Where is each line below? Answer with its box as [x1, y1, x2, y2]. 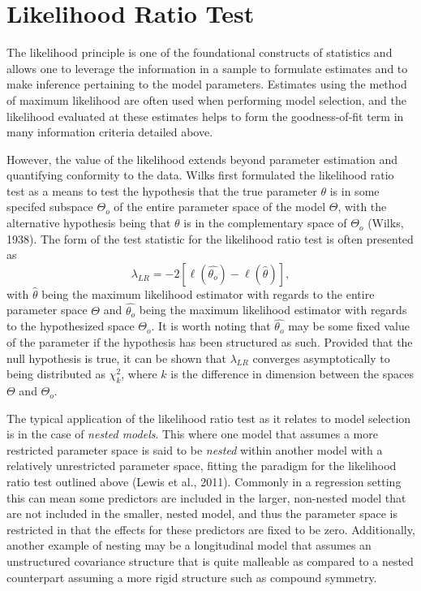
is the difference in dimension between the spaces [170, 365, 414, 382]
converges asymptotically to [252, 349, 390, 366]
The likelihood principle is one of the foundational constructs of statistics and [6, 44, 393, 61]
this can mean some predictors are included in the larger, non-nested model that [6, 489, 406, 506]
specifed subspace [6, 198, 93, 215]
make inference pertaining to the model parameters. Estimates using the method [6, 75, 407, 93]
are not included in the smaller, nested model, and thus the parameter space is [6, 505, 397, 522]
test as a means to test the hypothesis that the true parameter [6, 182, 317, 199]
